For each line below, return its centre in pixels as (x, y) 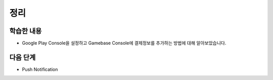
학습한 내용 (26, 31)
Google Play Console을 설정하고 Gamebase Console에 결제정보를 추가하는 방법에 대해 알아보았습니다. (124, 43)
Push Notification (40, 69)
